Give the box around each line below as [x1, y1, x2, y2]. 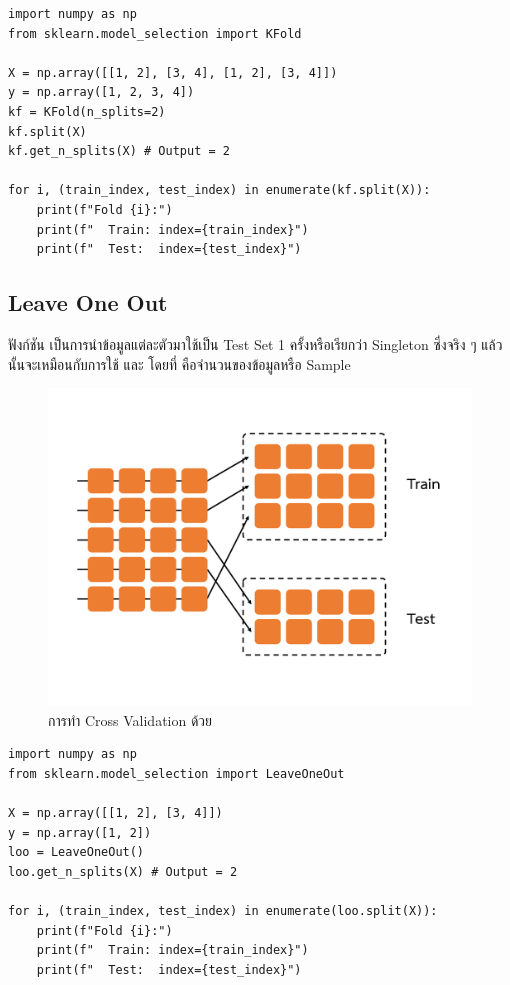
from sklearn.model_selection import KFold [8, 26, 302, 41]
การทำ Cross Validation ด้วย [48, 709, 213, 730]
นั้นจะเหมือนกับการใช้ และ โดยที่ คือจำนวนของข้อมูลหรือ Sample [8, 353, 351, 374]
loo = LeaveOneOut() [8, 845, 145, 860]
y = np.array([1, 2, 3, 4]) [8, 85, 195, 100]
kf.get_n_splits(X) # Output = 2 [8, 144, 230, 159]
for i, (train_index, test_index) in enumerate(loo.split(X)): [8, 904, 438, 919]
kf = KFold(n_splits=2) [8, 104, 166, 119]
